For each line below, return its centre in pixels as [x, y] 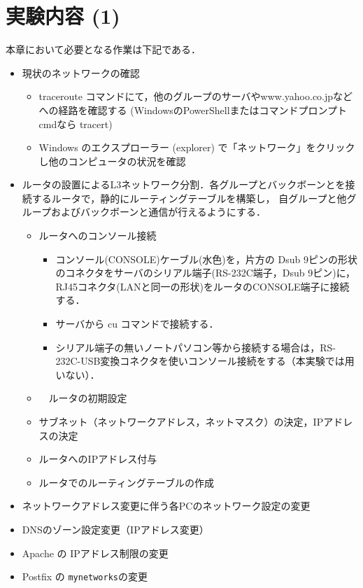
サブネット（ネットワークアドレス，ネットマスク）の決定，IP [181, 421]
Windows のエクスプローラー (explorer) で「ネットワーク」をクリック [197, 147]
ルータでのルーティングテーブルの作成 [126, 482]
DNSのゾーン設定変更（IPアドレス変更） [115, 529]
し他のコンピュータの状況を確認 [112, 161]
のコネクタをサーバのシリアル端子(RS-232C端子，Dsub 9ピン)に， [206, 273]
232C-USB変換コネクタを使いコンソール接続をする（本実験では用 [205, 361]
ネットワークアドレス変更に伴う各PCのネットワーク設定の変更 [166, 506]
